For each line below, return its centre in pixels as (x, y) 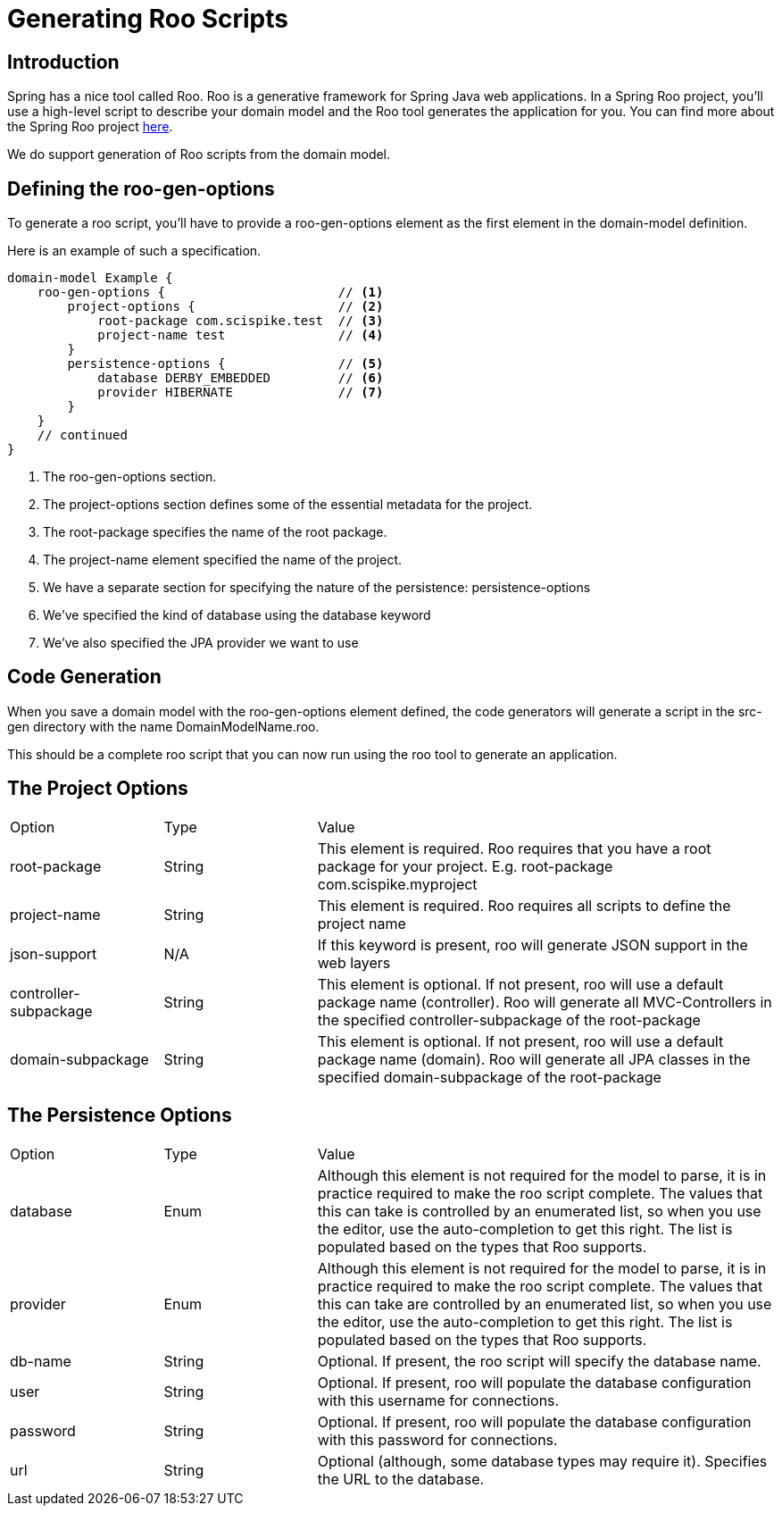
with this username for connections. (438, 1400)
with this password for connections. (437, 1439)
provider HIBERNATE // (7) (241, 393)
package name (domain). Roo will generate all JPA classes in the (534, 1059)
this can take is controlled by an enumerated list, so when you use (539, 1211)
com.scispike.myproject (397, 884)
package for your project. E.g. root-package (465, 866)
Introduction (63, 62)
